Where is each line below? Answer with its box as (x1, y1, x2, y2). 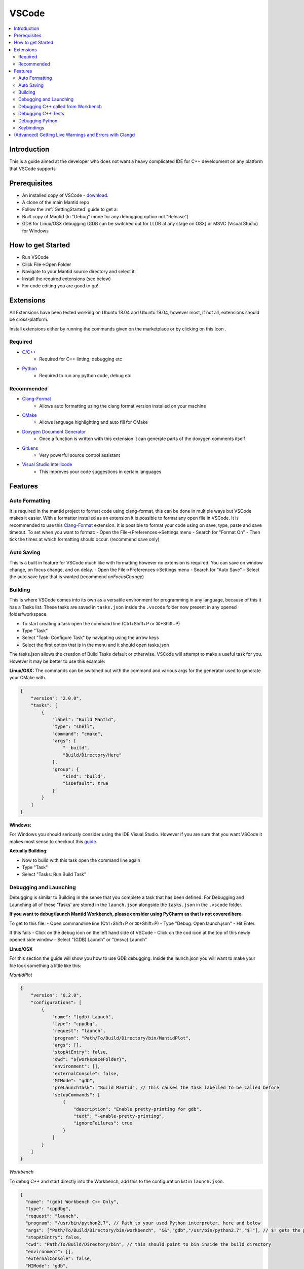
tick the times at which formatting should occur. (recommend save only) (9, 536, 160, 543)
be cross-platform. (9, 316, 49, 322)
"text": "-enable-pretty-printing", (73, 1113, 165, 1119)
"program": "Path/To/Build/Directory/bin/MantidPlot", (52, 1035, 192, 1041)
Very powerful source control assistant (39, 452, 120, 458)
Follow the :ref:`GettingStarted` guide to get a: (22, 206, 118, 213)
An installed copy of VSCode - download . (22, 192, 109, 198)
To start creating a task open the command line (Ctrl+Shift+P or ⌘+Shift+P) (22, 620, 180, 626)
